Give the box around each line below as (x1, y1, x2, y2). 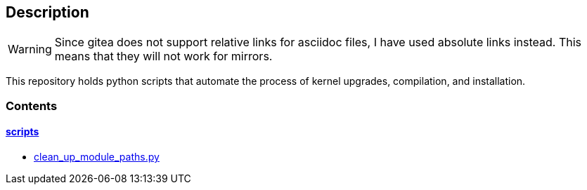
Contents (6, 98, 58, 113)
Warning (8, 42, 52, 57)
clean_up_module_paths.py (34, 151, 160, 163)
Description (6, 4, 89, 21)
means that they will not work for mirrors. (54, 49, 273, 64)
